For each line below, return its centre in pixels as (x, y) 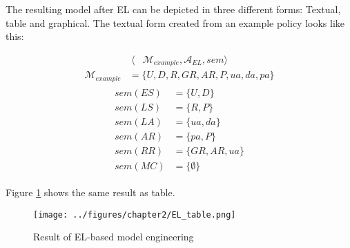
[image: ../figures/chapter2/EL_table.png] (135, 214)
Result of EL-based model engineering (114, 237)
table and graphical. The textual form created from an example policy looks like (175, 22)
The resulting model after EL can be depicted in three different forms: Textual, (173, 9)
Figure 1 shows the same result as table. (90, 192)
